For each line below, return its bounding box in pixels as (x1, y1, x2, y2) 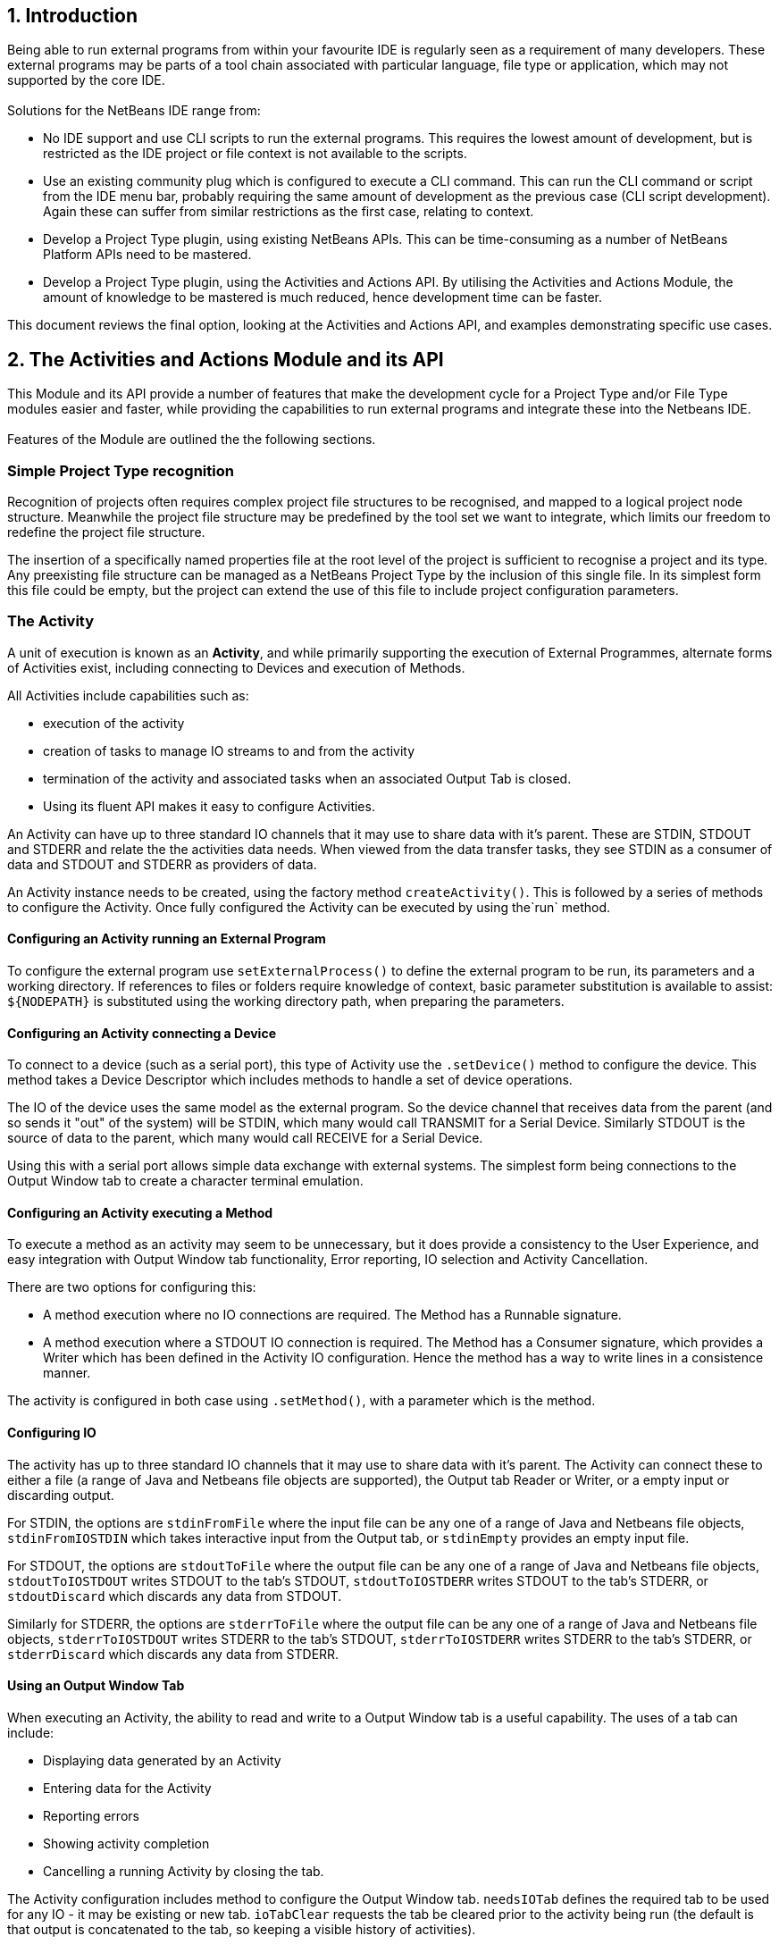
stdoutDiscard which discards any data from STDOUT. (7, 1588, 342, 1604)
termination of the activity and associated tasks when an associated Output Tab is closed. (43, 770, 572, 786)
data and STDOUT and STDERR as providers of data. (7, 856, 317, 872)
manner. (43, 1365, 91, 1381)
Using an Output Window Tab (7, 1678, 185, 1694)
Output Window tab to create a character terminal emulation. (7, 1173, 364, 1189)
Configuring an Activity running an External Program (7, 931, 326, 947)
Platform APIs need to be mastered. (43, 247, 252, 263)
